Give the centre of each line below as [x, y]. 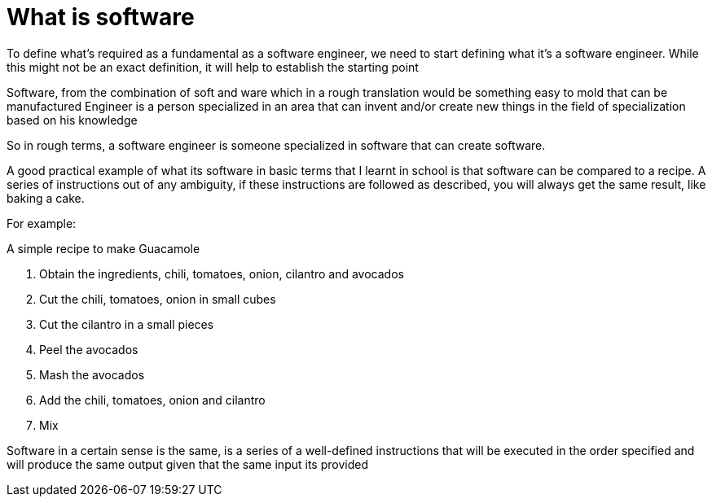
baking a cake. [46, 198]
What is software [101, 17]
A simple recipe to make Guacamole [103, 248]
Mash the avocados [92, 374]
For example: [42, 223]
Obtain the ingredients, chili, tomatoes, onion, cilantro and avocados [222, 273]
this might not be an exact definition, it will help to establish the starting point [213, 67]
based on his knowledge [72, 120]
